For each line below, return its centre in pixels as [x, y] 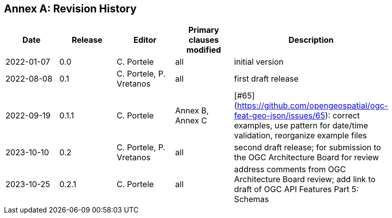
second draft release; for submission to [308, 148]
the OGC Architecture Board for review [307, 158]
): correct [342, 116]
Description [311, 40]
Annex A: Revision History [70, 9]
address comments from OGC [290, 169]
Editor [145, 40]
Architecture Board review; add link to [305, 179]
